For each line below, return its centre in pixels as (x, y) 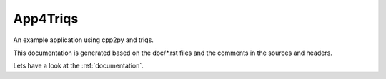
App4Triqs (46, 19)
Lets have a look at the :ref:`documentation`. (79, 66)
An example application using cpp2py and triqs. (83, 40)
